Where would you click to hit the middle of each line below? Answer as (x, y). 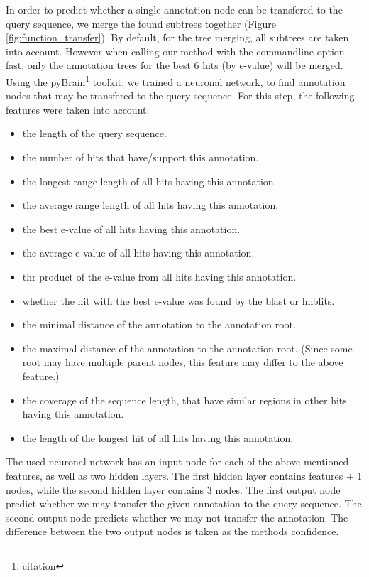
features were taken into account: (78, 109)
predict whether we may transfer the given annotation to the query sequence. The (184, 503)
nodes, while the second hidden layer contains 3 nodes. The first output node (173, 489)
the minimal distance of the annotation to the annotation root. (159, 324)
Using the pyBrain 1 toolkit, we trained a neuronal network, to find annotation (176, 80)
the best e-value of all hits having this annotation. (131, 228)
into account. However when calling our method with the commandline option (175, 51)
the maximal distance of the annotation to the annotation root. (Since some (187, 348)
